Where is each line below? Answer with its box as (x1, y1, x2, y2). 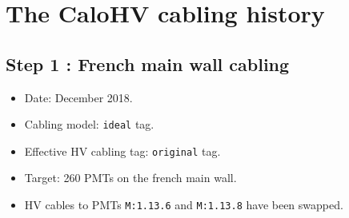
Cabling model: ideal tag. (24, 116, 154, 133)
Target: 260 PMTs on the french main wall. (24, 169, 237, 186)
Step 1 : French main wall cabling (6, 51, 290, 76)
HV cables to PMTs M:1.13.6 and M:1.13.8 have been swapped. (24, 196, 343, 213)
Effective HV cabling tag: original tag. (24, 142, 221, 159)
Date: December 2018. (24, 89, 133, 105)
